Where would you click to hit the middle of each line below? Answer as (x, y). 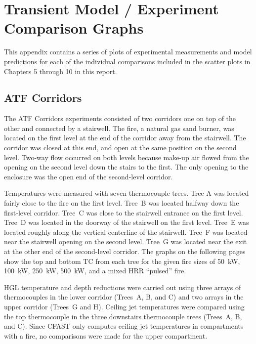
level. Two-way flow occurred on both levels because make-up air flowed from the (127, 157)
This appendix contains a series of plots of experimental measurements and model (128, 52)
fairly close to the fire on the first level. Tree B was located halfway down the (122, 203)
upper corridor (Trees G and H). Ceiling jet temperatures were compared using (124, 306)
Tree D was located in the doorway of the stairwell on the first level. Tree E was (127, 222)
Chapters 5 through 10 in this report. (61, 71)
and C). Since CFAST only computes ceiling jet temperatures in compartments (124, 326)
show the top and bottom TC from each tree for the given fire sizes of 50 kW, (122, 261)
